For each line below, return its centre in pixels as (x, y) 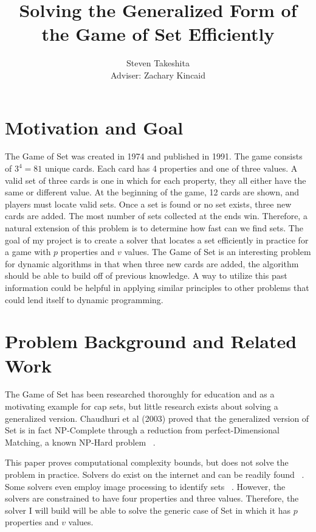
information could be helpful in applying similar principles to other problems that (157, 287)
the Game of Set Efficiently (158, 34)
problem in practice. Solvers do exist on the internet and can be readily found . (155, 474)
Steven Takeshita (158, 63)
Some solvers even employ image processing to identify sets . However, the (145, 486)
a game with (28, 252)
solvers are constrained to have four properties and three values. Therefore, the (152, 498)
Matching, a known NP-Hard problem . (80, 442)
